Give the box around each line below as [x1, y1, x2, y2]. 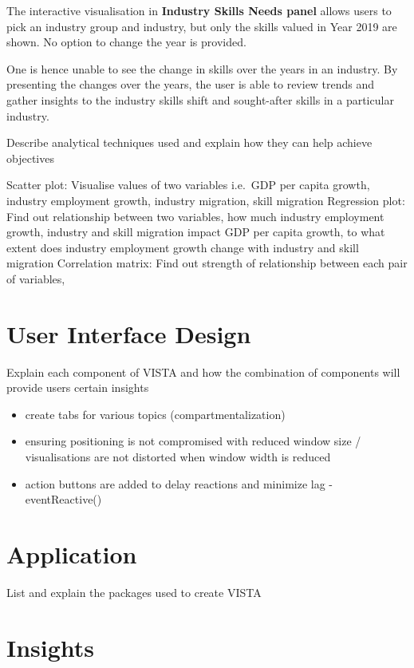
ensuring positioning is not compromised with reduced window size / [25, 433, 361, 449]
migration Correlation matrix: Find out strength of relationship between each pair [6, 255, 408, 271]
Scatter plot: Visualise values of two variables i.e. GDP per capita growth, [6, 176, 370, 193]
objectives [6, 149, 54, 166]
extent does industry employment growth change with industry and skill [6, 239, 359, 255]
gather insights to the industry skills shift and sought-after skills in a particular [6, 91, 394, 108]
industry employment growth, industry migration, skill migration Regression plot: [6, 192, 405, 208]
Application [6, 537, 137, 570]
